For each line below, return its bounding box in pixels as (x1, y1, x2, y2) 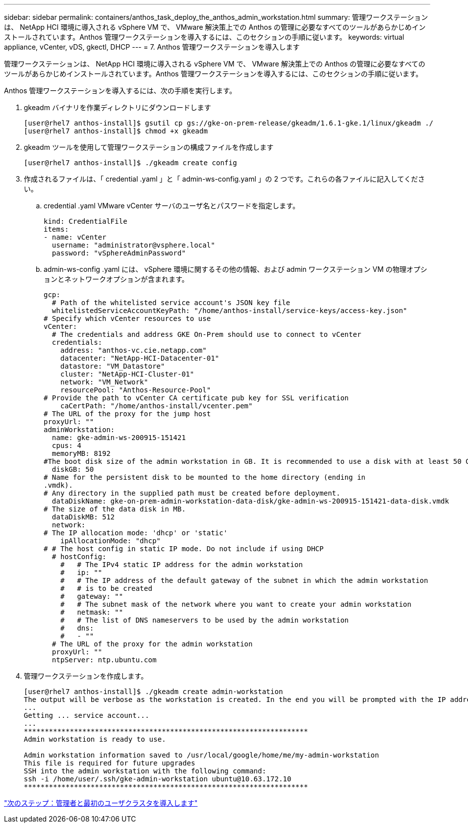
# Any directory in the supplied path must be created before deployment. (44, 489, 341, 497)
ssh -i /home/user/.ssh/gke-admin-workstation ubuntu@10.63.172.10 (24, 775, 292, 783)
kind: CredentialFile (44, 217, 127, 225)
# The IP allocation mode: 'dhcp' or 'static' (44, 529, 228, 537)
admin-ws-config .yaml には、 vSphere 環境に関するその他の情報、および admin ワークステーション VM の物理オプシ (44, 265, 427, 273)
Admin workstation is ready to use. (24, 735, 166, 743)
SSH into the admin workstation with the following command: (24, 767, 266, 775)
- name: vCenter (44, 233, 107, 241)
